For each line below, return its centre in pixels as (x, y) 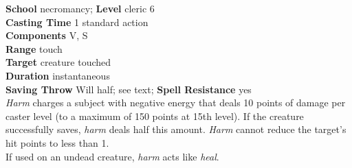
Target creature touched (58, 62)
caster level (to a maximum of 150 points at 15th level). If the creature (155, 116)
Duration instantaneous (58, 75)
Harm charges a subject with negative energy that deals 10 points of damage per (176, 103)
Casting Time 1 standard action (77, 22)
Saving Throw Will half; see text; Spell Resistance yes (129, 89)
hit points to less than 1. (57, 142)
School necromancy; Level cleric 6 (80, 8)
